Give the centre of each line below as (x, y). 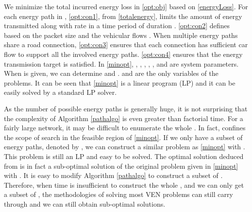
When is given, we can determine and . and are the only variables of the (111, 73)
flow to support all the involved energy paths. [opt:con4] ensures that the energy (123, 54)
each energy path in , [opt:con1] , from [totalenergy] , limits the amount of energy (123, 16)
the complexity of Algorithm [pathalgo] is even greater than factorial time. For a (124, 118)
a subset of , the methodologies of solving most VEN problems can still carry (118, 194)
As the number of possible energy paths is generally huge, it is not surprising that (126, 108)
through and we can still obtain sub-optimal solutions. (85, 203)
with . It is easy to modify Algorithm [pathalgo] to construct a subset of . (113, 175)
